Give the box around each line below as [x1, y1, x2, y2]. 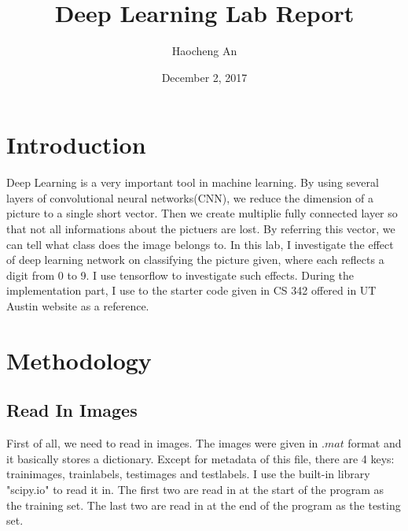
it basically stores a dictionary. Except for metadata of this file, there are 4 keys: [6, 450, 395, 466]
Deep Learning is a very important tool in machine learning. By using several [6, 174, 379, 191]
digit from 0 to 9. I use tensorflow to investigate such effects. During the [6, 266, 355, 283]
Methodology [6, 343, 152, 376]
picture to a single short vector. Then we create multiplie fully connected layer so [6, 205, 398, 221]
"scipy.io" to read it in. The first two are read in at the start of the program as [6, 481, 384, 497]
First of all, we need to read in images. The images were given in [6, 435, 318, 451]
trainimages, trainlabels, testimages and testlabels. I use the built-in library [6, 466, 370, 482]
